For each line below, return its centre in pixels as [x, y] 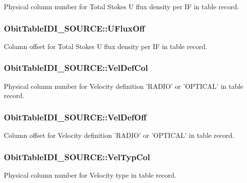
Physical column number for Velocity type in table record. [90, 175]
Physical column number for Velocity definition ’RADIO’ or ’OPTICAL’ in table [124, 86]
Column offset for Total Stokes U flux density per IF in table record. [106, 46]
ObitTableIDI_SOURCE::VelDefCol [76, 68]
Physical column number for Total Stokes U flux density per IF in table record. [122, 6]
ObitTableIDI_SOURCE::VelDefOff [75, 117]
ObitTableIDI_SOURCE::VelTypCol [77, 157]
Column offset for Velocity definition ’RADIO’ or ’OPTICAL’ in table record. [119, 135]
